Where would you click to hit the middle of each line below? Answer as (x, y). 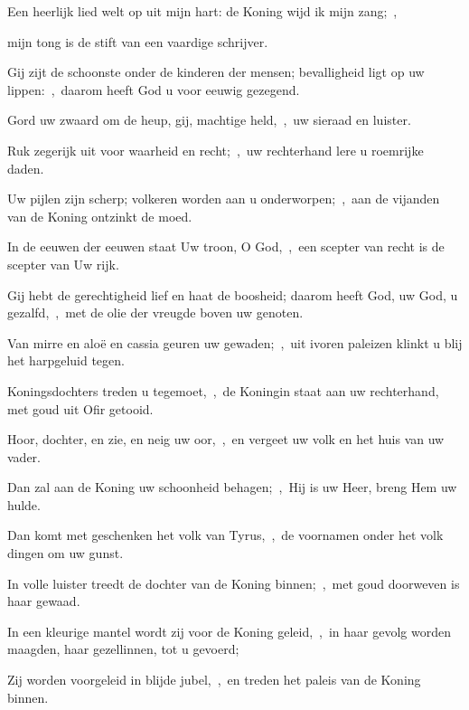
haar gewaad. (44, 601)
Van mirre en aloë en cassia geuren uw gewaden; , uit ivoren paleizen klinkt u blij (235, 342)
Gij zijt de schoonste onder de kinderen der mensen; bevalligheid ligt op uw (216, 72)
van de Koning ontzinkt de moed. (100, 216)
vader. (24, 456)
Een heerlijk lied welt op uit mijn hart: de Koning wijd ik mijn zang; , (202, 11)
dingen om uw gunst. (66, 553)
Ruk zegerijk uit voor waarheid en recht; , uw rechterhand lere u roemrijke (216, 150)
